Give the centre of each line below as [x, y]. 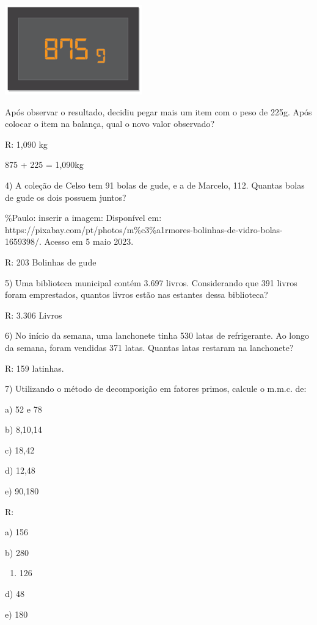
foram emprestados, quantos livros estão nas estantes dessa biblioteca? [137, 294]
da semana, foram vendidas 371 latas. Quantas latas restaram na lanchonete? [149, 347]
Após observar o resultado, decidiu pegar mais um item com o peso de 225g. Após [158, 111]
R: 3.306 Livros [34, 315]
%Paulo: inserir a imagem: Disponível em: [83, 218]
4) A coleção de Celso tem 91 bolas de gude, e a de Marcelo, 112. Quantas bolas [155, 185]
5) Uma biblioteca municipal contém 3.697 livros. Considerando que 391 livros [151, 282]
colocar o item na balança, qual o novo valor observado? [110, 124]
